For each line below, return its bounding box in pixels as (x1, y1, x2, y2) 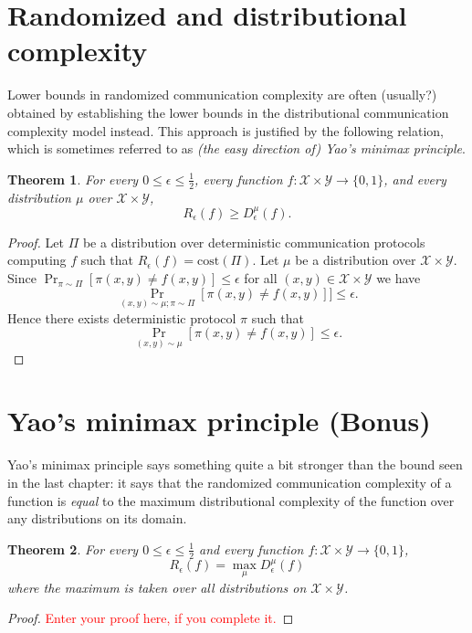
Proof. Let (7, 232, 64, 251)
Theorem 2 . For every (7, 539, 139, 558)
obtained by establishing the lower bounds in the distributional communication (7, 102, 449, 121)
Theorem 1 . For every (7, 169, 139, 188)
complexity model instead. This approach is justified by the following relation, (7, 121, 444, 140)
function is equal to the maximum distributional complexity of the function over (7, 491, 455, 510)
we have (376, 269, 421, 288)
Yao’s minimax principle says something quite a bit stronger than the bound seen (7, 455, 463, 474)
